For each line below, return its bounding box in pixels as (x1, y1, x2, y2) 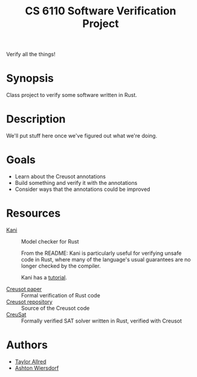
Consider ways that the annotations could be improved (14, 186, 151, 193)
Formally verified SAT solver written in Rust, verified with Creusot (21, 317, 182, 324)
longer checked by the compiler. (21, 262, 101, 269)
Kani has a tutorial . (21, 273, 67, 281)
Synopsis (6, 72, 54, 85)
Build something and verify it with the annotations (14, 180, 138, 186)
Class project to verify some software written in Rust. (6, 92, 138, 99)
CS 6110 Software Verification (25, 4, 177, 18)
